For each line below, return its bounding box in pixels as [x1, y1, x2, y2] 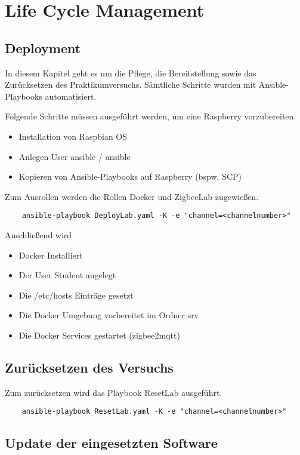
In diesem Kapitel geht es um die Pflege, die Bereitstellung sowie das [5, 66, 256, 79]
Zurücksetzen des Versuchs [5, 358, 174, 376]
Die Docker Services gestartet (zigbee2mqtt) [18, 328, 180, 341]
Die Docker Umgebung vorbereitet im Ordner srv [18, 309, 199, 321]
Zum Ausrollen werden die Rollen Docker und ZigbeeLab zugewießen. [5, 190, 259, 202]
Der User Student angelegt [18, 269, 116, 281]
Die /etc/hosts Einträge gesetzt [18, 288, 134, 301]
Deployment [5, 38, 81, 57]
